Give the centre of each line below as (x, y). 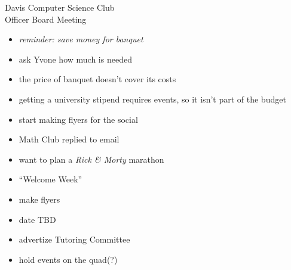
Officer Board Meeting (46, 19)
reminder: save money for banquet (81, 39)
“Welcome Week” (50, 179)
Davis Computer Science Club (60, 7)
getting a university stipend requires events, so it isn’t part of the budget (152, 99)
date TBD (37, 219)
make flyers (39, 199)
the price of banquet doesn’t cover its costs (97, 79)
